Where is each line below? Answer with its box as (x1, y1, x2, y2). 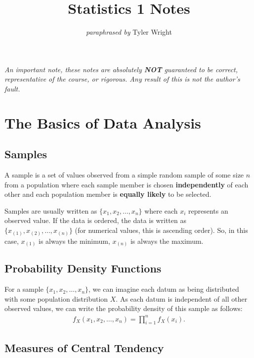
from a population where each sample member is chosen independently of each (4, 179, 249, 189)
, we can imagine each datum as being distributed (88, 284, 239, 294)
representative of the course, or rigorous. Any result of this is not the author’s (4, 74, 240, 84)
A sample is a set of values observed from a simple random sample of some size (4, 170, 244, 180)
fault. (4, 83, 20, 93)
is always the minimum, (39, 235, 110, 246)
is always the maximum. (130, 235, 204, 246)
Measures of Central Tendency (4, 340, 164, 355)
